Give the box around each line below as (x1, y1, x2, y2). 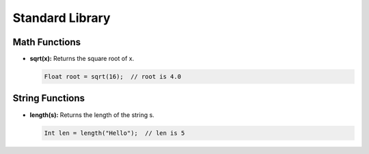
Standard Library (12, 10, 111, 25)
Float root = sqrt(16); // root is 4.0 (44, 73, 181, 81)
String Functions (12, 92, 85, 104)
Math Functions (12, 36, 81, 48)
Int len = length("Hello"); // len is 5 (44, 129, 185, 137)
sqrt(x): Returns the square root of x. (29, 55, 135, 63)
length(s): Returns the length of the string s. (29, 110, 155, 119)
